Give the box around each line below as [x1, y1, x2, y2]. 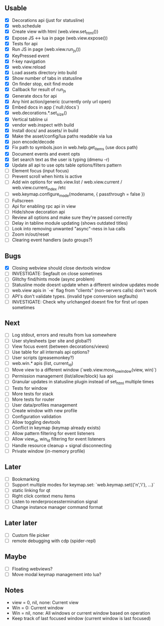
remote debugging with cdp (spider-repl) [11, 538, 96, 544]
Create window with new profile [11, 408, 78, 414]
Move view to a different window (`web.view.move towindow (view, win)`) [11, 366, 157, 374]
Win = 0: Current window [11, 605, 64, 611]
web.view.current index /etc [11, 184, 66, 192]
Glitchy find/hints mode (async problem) [11, 276, 95, 282]
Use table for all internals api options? [11, 349, 90, 355]
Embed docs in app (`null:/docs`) [11, 104, 79, 110]
